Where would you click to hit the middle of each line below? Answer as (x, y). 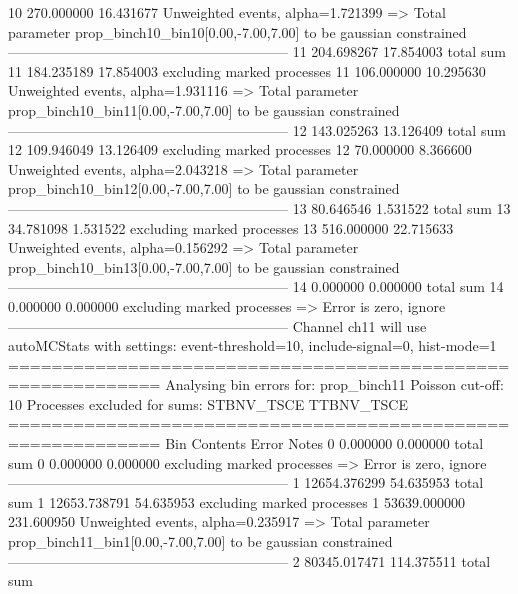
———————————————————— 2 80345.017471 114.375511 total (249, 560)
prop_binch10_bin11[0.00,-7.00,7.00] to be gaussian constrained (204, 109)
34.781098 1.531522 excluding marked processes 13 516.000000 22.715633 (231, 227)
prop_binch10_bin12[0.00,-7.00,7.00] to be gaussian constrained (204, 188)
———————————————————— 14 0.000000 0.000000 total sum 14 (256, 286)
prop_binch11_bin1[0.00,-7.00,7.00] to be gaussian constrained (200, 541)
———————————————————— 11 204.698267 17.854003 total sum (257, 51)
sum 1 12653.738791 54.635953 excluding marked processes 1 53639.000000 (236, 501)
